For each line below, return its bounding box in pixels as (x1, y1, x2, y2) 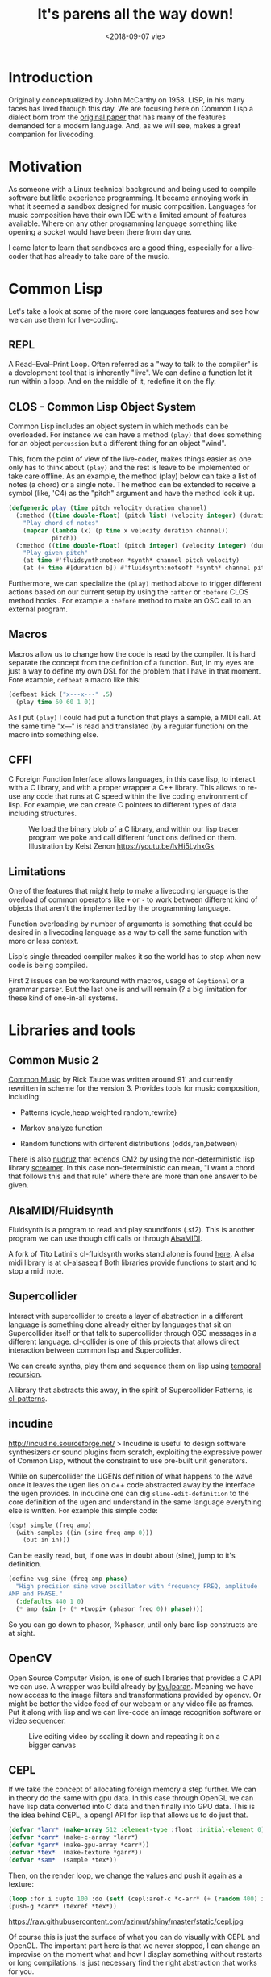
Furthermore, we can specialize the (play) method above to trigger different (8, 578, 262, 589)
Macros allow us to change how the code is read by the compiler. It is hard (8, 649, 256, 658)
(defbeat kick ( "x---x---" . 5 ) (8, 690, 114, 699)
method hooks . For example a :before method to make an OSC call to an (8, 596, 252, 606)
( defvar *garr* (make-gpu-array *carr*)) (8, 1841, 150, 1850)
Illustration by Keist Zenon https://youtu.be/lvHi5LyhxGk (28, 841, 215, 851)
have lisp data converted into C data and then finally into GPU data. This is (8, 1802, 256, 1812)
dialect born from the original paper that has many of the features (8, 112, 227, 122)
